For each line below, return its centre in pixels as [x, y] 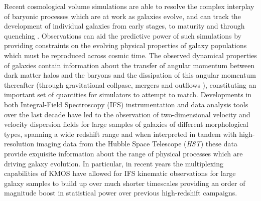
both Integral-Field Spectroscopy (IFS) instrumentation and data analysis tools [126, 104]
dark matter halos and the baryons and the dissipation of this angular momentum [130, 75]
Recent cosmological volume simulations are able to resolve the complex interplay [129, 6]
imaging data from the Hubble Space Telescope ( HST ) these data [137, 144]
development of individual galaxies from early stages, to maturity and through [124, 26]
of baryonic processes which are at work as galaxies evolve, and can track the [122, 16]
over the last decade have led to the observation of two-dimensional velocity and [127, 114]
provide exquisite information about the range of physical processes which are [123, 153]
